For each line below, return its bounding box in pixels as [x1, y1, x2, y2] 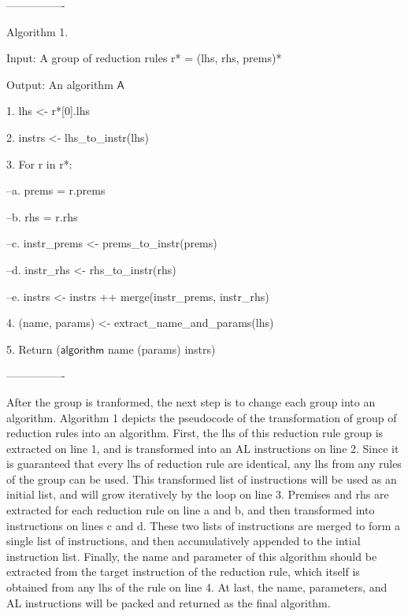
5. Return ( [6, 340, 61, 357]
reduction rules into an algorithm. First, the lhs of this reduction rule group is [6, 425, 384, 441]
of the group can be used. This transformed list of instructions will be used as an [6, 470, 397, 487]
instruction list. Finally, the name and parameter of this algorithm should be [6, 547, 377, 564]
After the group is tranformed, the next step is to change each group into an [6, 393, 376, 410]
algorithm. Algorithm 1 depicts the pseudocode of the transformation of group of [6, 409, 397, 425]
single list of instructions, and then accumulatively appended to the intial [6, 533, 361, 549]
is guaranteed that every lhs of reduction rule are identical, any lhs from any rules [6, 455, 402, 472]
